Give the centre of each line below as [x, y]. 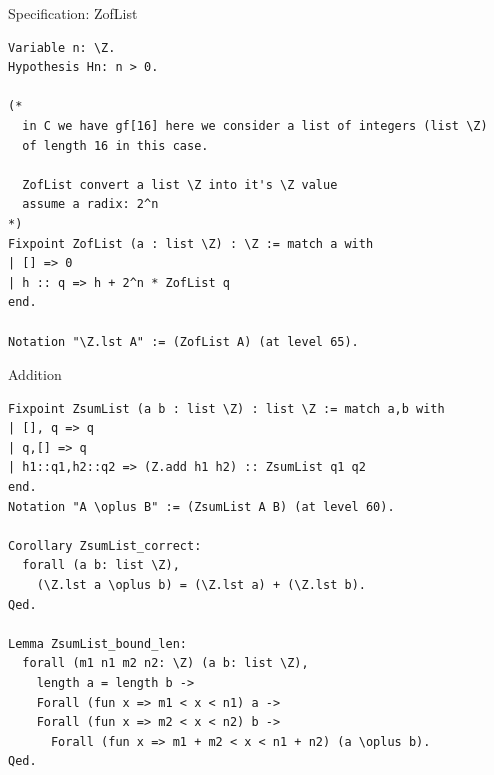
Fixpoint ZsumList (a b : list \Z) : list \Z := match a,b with [226, 408]
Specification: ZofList [73, 13]
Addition [35, 374]
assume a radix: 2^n [90, 204]
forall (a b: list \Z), [101, 565]
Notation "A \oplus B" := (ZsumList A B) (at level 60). [201, 506]
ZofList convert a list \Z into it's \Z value [180, 184]
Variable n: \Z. [62, 47]
